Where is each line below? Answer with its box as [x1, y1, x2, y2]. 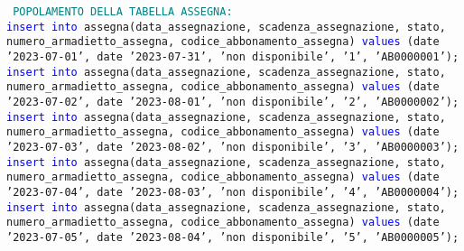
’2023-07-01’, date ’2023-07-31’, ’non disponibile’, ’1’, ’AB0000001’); [6, 50, 459, 63]
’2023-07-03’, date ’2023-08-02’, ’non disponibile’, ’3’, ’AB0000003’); [6, 140, 459, 153]
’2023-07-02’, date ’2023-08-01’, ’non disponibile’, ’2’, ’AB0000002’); [6, 95, 459, 108]
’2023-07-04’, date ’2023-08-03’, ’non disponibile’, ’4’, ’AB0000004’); [6, 185, 459, 199]
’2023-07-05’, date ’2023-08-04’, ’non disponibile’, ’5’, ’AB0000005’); [6, 230, 459, 244]
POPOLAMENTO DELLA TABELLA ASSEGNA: [13, 5, 233, 18]
